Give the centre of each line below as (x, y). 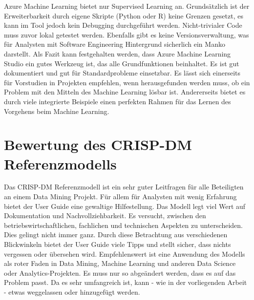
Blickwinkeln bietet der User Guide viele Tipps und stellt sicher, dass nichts (117, 244)
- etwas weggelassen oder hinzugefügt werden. (72, 291)
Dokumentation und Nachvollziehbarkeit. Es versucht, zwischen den (105, 216)
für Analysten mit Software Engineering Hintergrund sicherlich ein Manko (115, 44)
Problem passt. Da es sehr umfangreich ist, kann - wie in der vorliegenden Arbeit (126, 282)
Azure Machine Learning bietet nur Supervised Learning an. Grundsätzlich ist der (127, 6)
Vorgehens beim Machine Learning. (57, 111)
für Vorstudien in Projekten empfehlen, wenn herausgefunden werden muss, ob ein (127, 82)
